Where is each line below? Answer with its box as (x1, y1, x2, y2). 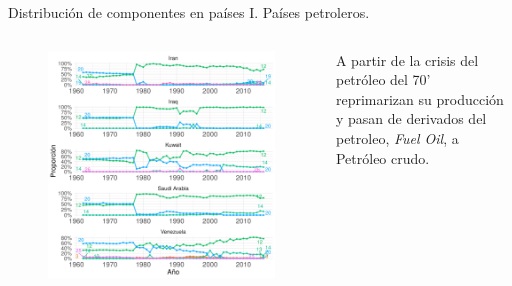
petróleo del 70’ (335, 69, 431, 90)
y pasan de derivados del (335, 108, 487, 129)
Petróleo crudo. (335, 147, 430, 168)
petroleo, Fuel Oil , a (335, 127, 459, 148)
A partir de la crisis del (335, 49, 479, 70)
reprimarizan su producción (335, 88, 504, 109)
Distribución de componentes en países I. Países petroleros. (8, 2, 370, 22)
